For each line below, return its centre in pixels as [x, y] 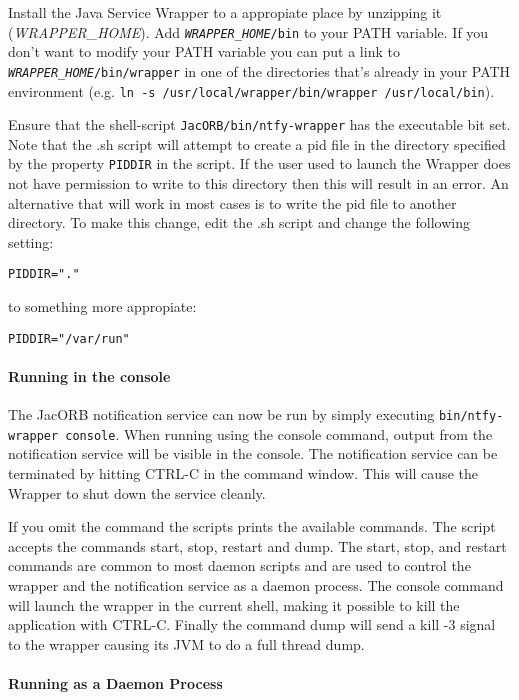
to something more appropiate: [102, 306]
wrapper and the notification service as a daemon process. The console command [256, 585]
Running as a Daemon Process [115, 682]
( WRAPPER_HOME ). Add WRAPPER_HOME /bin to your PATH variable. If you [248, 31]
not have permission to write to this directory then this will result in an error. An [258, 183]
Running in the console [89, 375]
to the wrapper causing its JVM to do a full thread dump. [186, 643]
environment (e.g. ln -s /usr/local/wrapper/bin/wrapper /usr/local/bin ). [251, 90]
